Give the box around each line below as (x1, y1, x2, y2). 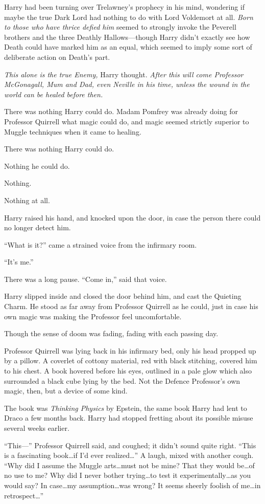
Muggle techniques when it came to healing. (4, 126, 141, 137)
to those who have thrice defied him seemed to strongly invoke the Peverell (4, 21, 236, 32)
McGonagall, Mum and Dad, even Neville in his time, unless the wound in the (4, 79, 250, 90)
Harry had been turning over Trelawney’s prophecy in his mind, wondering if (4, 2, 245, 12)
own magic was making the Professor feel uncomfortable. (4, 311, 182, 321)
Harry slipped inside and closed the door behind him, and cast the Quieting (4, 291, 242, 301)
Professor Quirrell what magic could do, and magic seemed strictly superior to (4, 116, 249, 126)
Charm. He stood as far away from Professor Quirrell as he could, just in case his (4, 301, 258, 312)
